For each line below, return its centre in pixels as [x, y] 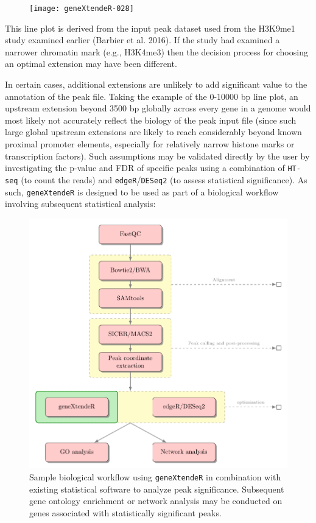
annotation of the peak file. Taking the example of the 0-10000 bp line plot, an [152, 96]
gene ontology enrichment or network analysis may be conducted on [156, 501]
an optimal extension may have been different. [91, 64]
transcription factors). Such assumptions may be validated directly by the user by [157, 156]
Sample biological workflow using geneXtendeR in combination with [155, 476]
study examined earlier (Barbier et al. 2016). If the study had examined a [142, 40]
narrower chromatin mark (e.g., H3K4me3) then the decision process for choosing [156, 51]
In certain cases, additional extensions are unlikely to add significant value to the [156, 84]
